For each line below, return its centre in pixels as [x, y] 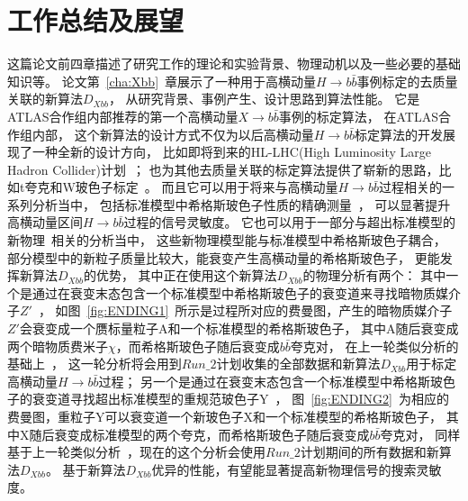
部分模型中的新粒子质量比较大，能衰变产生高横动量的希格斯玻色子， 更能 [224, 257]
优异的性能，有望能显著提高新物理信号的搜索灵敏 [297, 469]
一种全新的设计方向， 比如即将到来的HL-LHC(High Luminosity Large [232, 152]
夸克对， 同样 [420, 434]
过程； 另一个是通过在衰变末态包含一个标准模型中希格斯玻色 [277, 381]
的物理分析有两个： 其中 [374, 275]
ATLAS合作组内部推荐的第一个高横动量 [123, 116]
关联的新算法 [45, 99]
